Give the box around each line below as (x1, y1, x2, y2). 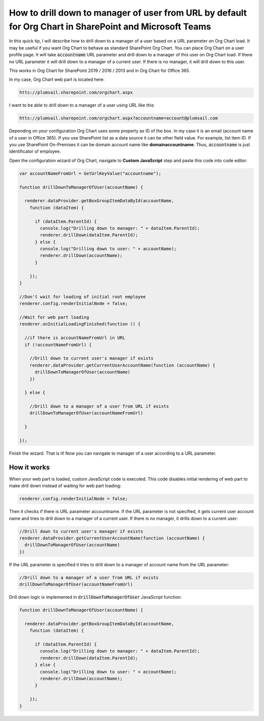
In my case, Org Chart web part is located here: (9, 76, 105, 83)
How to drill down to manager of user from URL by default (9, 7, 247, 18)
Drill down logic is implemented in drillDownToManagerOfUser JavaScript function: (9, 594, 182, 600)
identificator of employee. (9, 148, 61, 154)
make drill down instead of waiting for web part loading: (9, 483, 122, 489)
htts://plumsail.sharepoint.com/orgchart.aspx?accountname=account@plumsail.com (19, 116, 218, 121)
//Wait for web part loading (19, 314, 89, 320)
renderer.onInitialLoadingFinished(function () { (19, 321, 141, 327)
